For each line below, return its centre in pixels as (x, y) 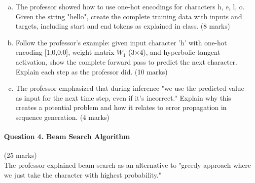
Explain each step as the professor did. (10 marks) (91, 71)
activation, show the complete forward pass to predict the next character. (126, 61)
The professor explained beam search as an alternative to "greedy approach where (127, 165)
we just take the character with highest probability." (83, 174)
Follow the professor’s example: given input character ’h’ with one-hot (121, 42)
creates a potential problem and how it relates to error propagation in (121, 107)
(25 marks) (20, 155)
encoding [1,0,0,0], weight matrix (65, 52)
